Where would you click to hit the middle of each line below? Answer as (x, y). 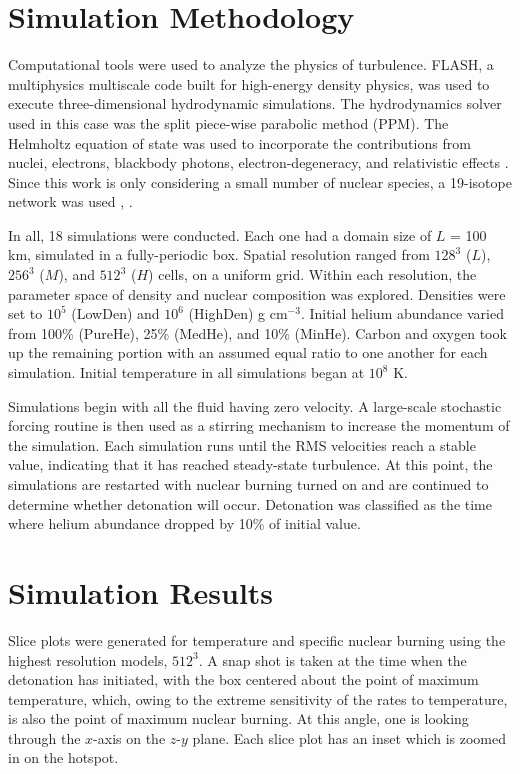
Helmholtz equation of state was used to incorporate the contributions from (239, 142)
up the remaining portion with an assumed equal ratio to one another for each (248, 352)
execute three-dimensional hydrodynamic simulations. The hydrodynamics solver (255, 103)
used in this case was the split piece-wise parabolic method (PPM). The (228, 122)
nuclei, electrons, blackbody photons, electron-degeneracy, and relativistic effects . (258, 162)
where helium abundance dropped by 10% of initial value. (184, 523)
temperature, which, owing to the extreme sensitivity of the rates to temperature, (258, 698)
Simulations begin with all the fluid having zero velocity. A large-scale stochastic (255, 405)
